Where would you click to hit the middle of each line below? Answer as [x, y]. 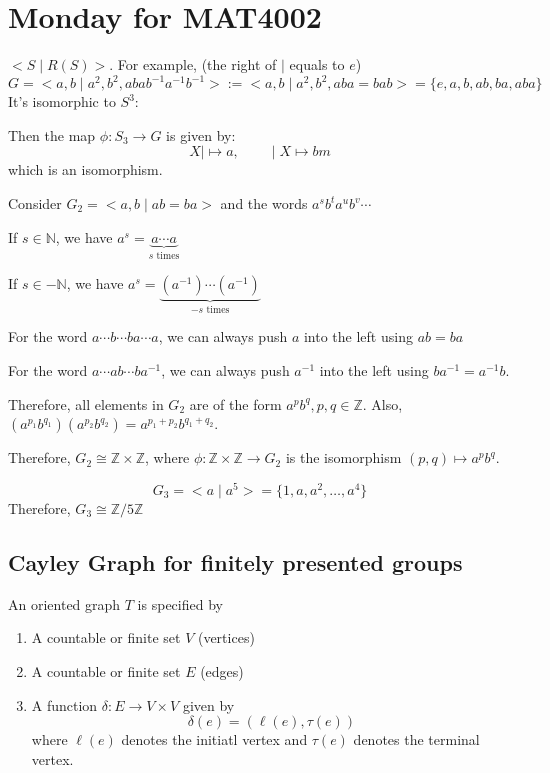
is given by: [201, 134]
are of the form [235, 403]
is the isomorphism [343, 457]
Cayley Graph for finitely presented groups [235, 561]
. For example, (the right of [193, 64]
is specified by [180, 603]
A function [64, 704]
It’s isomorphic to [62, 101]
